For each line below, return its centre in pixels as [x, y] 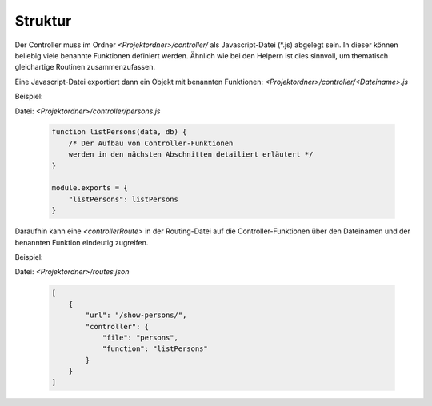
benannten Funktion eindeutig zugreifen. [82, 242]
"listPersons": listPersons [124, 199]
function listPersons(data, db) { [119, 132]
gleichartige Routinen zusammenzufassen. [85, 67]
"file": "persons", [140, 337]
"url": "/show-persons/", [136, 315]
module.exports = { [90, 188]
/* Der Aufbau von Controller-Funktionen [151, 143]
